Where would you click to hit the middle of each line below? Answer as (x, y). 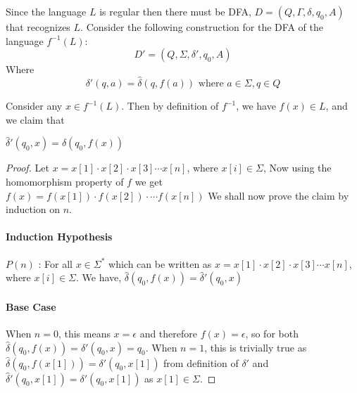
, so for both (272, 333)
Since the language (46, 11)
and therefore (168, 333)
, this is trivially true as (256, 347)
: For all (56, 263)
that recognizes (38, 27)
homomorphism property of (65, 181)
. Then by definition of (170, 105)
